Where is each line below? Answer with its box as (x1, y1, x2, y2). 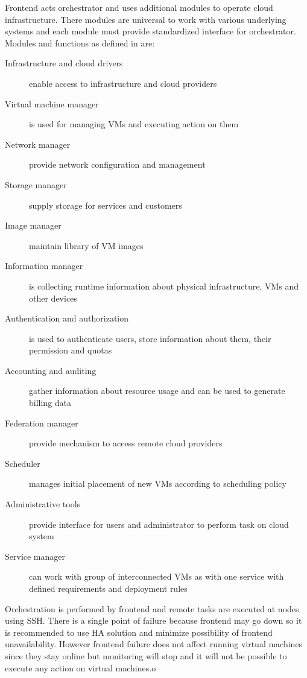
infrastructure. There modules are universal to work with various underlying (5, 13, 286, 25)
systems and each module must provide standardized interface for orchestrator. (5, 25, 296, 37)
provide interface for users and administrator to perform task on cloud (29, 518, 289, 530)
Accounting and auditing (5, 364, 97, 376)
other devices (29, 291, 77, 304)
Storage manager (5, 178, 67, 191)
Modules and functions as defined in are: (5, 36, 155, 49)
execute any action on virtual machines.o (5, 661, 156, 674)
